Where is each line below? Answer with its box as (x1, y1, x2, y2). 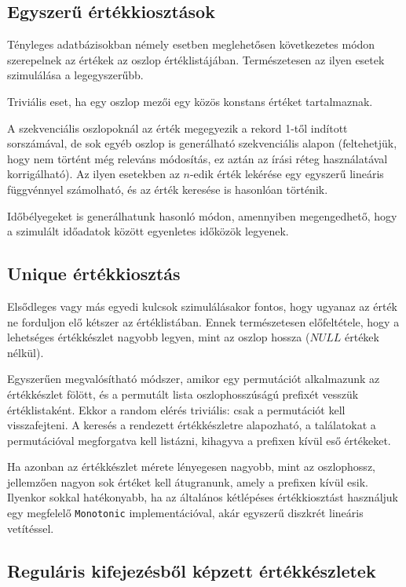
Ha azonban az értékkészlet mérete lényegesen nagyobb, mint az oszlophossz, (7, 458, 375, 475)
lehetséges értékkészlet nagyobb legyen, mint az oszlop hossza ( (7, 329, 310, 345)
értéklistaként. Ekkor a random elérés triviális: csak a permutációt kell (7, 401, 346, 417)
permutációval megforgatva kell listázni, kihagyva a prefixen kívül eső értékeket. (7, 432, 391, 448)
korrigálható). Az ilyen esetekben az (7, 166, 180, 182)
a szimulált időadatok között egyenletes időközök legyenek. (7, 223, 289, 239)
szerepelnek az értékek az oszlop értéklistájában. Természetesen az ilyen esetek (7, 51, 385, 67)
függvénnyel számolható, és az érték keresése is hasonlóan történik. (7, 180, 328, 197)
